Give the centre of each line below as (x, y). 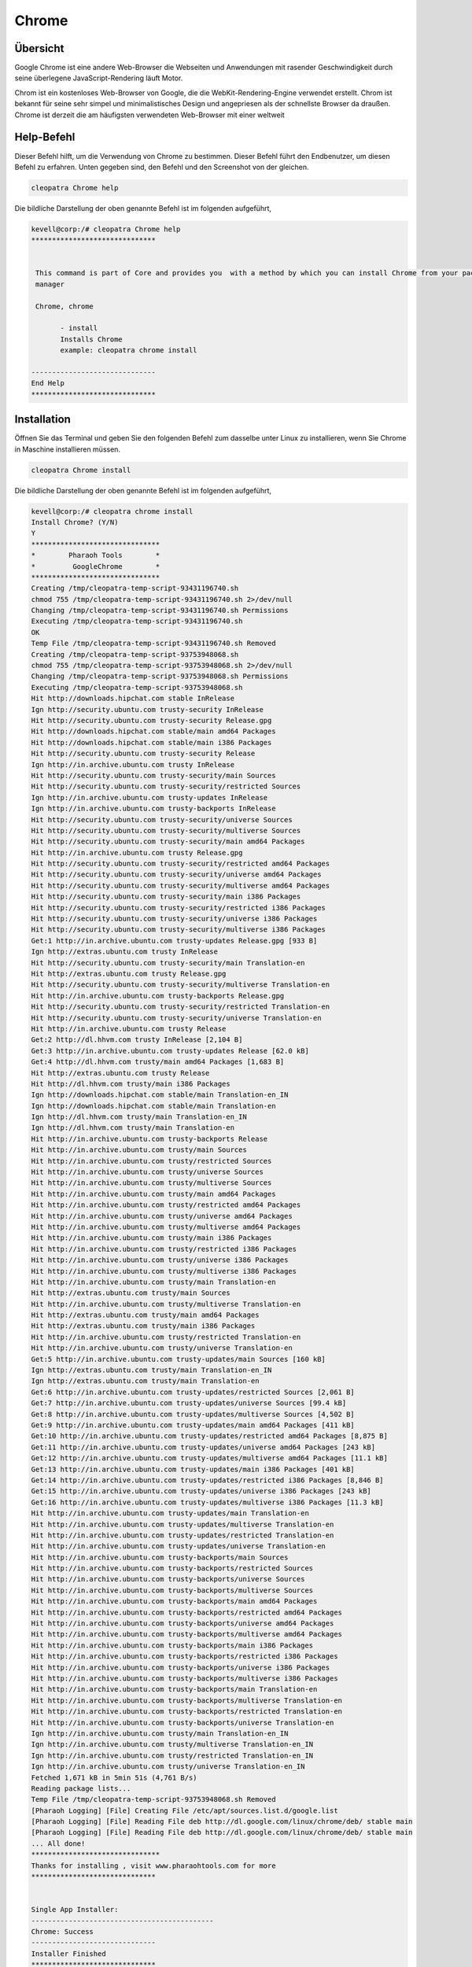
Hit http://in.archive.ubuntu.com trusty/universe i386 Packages (160, 1260)
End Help (48, 383)
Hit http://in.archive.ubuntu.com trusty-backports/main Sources (160, 1557)
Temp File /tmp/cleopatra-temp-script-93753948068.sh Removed (153, 1799)
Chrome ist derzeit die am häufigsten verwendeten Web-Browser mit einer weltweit (149, 115)
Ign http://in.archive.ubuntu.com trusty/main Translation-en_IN (160, 1733)
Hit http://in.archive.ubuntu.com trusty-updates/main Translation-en (170, 1513)
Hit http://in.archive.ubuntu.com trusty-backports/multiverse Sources (172, 1590)
